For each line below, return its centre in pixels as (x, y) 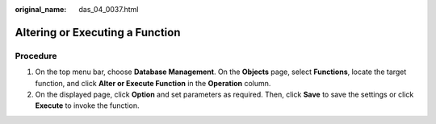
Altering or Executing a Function (98, 32)
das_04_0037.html (109, 9)
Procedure (36, 56)
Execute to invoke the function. (87, 105)
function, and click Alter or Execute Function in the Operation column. (153, 83)
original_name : (41, 9)
